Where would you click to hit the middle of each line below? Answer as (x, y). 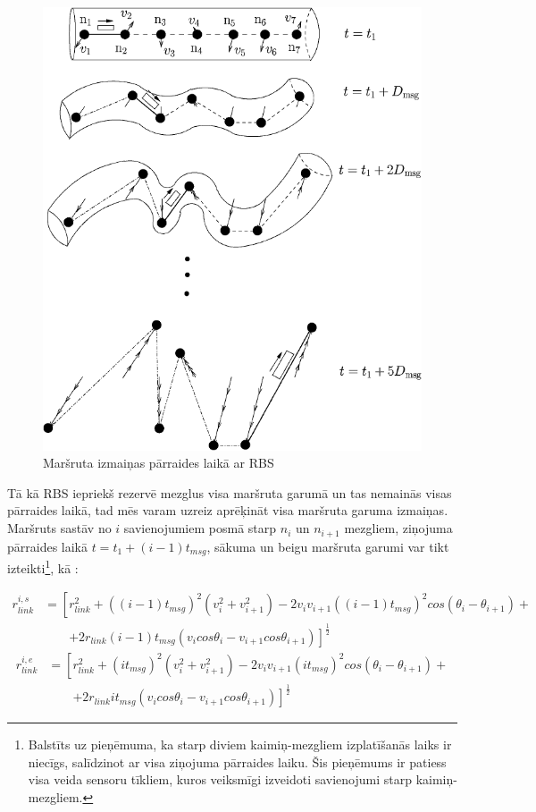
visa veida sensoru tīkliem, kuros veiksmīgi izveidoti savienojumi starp (220, 779)
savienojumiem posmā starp (200, 528)
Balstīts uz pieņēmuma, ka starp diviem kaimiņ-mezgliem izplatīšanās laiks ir (240, 744)
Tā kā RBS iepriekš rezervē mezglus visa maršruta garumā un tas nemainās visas (230, 492)
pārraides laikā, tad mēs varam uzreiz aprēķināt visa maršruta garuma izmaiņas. (228, 510)
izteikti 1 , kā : (43, 566)
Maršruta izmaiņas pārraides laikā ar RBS (159, 463)
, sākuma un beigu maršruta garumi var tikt (328, 546)
